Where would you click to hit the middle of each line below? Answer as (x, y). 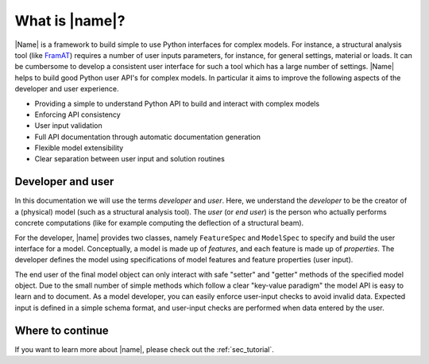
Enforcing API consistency (77, 114)
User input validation (68, 126)
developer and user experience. (67, 89)
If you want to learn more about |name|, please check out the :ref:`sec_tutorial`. (144, 349)
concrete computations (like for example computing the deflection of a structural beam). (159, 223)
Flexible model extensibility (79, 148)
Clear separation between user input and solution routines (130, 159)
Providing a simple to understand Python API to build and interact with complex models (177, 103)
